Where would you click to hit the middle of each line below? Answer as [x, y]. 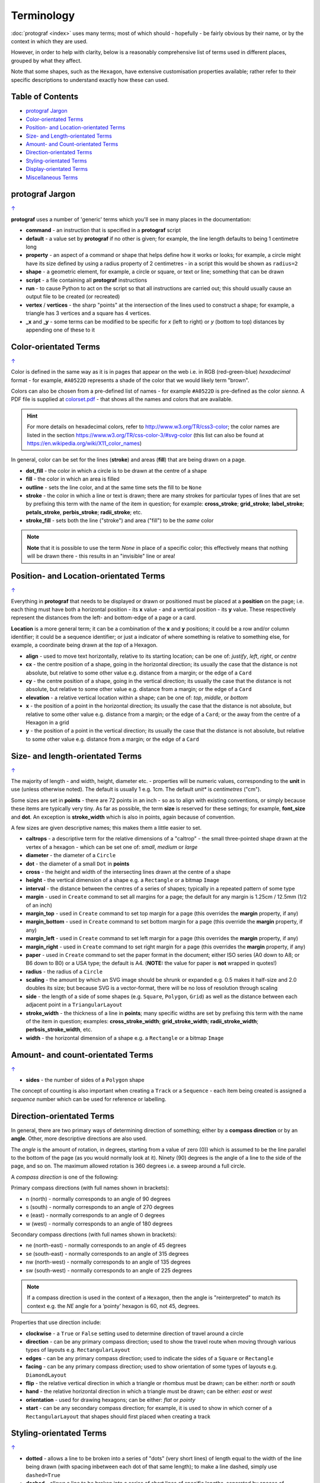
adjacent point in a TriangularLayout [74, 1005]
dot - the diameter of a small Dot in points [78, 864]
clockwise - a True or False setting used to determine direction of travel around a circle [135, 1333]
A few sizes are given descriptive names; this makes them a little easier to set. [106, 828]
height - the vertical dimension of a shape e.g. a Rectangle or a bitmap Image [123, 880]
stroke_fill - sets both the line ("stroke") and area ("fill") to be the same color [120, 521]
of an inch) [39, 905]
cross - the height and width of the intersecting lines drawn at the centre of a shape [128, 871]
